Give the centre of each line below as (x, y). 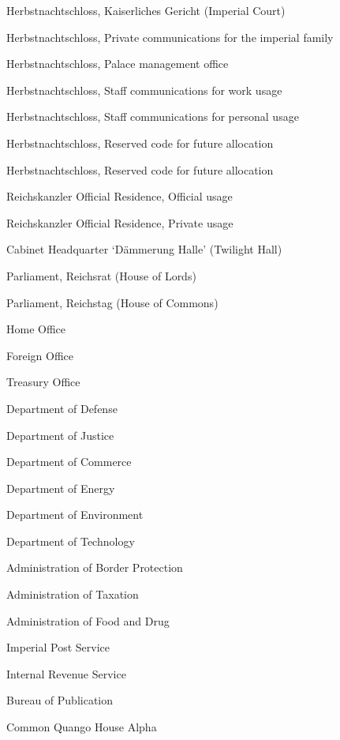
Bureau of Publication (60, 700)
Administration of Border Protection (95, 567)
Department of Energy (61, 488)
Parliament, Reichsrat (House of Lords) (101, 275)
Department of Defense (62, 408)
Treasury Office (43, 382)
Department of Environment (75, 515)
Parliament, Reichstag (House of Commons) (112, 302)
